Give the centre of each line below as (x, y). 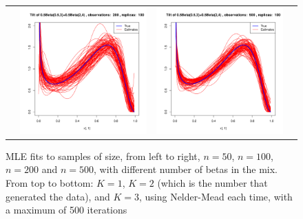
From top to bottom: (50, 183)
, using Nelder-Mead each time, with (216, 196)
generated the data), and (58, 196)
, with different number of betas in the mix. (186, 169)
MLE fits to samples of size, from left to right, (103, 155)
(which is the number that (212, 183)
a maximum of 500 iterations (66, 210)
